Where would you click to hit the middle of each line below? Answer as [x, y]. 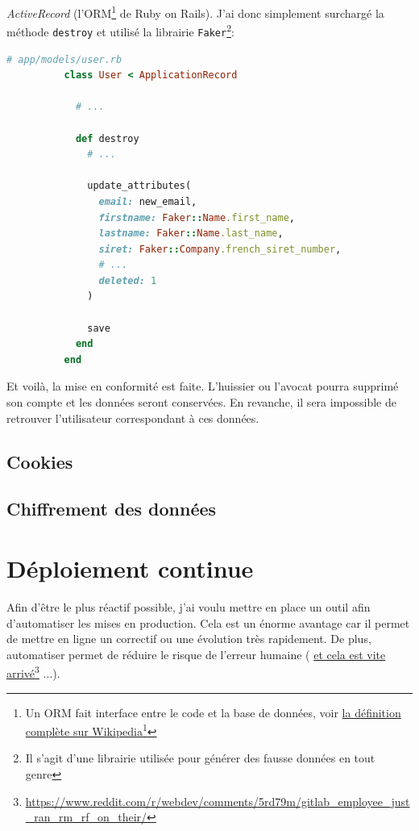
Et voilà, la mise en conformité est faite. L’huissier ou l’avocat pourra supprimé [203, 386]
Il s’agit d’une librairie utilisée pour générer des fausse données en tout [200, 758]
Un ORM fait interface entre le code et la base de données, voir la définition [213, 712]
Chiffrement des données [112, 509]
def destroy [107, 138]
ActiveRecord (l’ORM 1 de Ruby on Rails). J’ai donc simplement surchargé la [195, 12]
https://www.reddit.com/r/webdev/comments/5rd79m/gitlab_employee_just [218, 801]
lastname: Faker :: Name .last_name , [191, 234]
